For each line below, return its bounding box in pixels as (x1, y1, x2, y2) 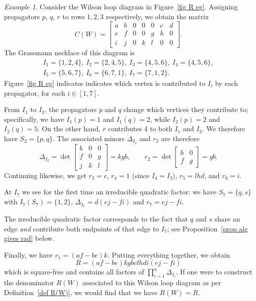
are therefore (161, 133, 200, 143)
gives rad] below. (4, 233, 55, 243)
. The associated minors (52, 133, 125, 143)
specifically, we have (4, 113, 64, 124)
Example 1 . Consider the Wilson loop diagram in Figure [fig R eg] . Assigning (4, 1, 238, 11)
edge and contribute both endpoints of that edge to (4, 223, 159, 233)
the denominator (4, 277, 54, 288)
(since (132, 170, 150, 180)
